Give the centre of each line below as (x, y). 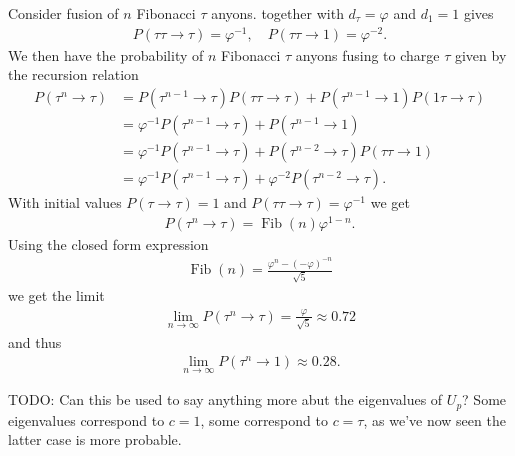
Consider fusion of (63, 13)
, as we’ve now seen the (434, 419)
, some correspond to (264, 419)
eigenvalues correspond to (86, 419)
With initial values (65, 202)
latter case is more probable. (95, 439)
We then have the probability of (106, 54)
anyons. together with (277, 13)
